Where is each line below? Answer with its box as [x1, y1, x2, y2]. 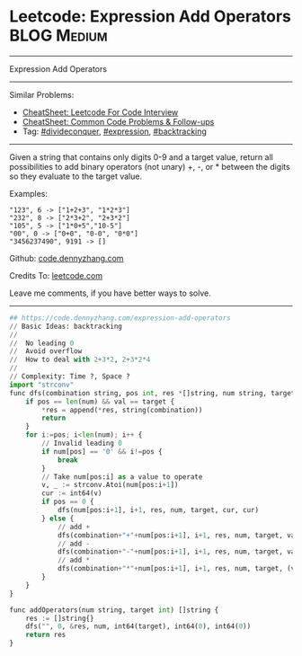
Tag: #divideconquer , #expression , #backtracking [22, 126, 207, 137]
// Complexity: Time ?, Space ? [9, 372, 130, 381]
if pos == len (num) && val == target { [25, 397, 175, 406]
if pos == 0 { [41, 497, 94, 507]
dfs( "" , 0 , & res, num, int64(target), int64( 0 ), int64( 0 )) [25, 622, 252, 631]
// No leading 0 [9, 339, 75, 348]
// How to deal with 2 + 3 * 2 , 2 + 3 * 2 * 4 [9, 355, 151, 365]
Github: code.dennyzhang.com [9, 253, 124, 263]
